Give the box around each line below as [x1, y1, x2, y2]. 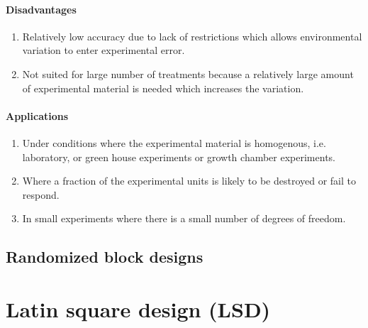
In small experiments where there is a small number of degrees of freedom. [22, 211, 346, 226]
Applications [6, 108, 69, 123]
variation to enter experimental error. [22, 43, 185, 58]
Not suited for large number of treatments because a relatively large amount [22, 66, 354, 81]
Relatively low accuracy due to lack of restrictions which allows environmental [22, 28, 362, 43]
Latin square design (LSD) [6, 294, 271, 323]
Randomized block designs [6, 246, 203, 268]
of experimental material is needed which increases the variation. [22, 80, 304, 95]
